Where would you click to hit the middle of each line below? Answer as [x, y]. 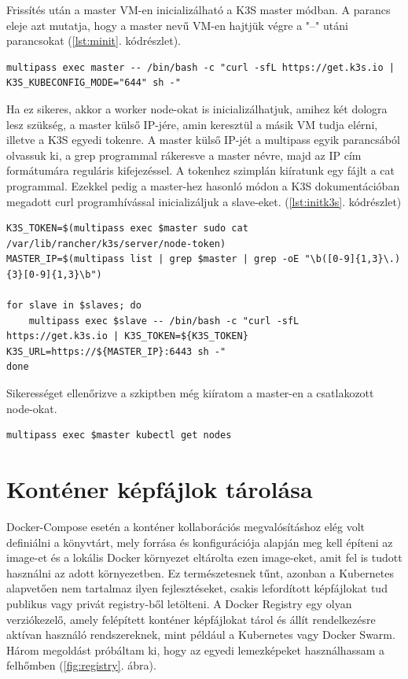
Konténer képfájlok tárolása [160, 489]
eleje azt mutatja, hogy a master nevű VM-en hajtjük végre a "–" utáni [177, 25]
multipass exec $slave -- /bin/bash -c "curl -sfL [164, 321]
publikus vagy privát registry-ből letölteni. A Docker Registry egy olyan [179, 603]
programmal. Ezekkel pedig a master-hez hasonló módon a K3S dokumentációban [203, 185]
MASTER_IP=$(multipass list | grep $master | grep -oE [153, 259]
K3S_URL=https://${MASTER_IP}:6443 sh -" [116, 351]
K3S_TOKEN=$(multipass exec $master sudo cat [127, 229]
